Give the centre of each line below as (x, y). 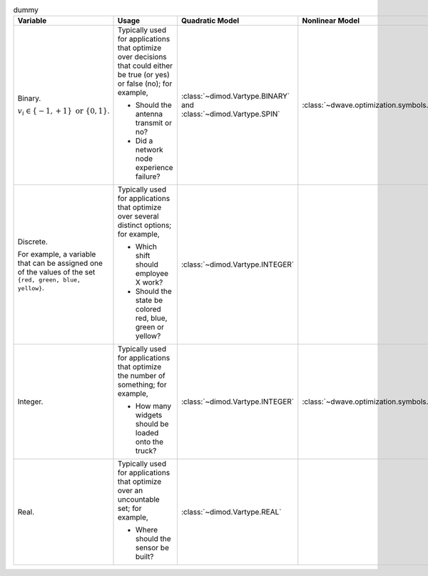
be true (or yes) (144, 75)
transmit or (154, 123)
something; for (142, 384)
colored (149, 309)
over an (131, 491)
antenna (149, 114)
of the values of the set (56, 272)
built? (145, 557)
